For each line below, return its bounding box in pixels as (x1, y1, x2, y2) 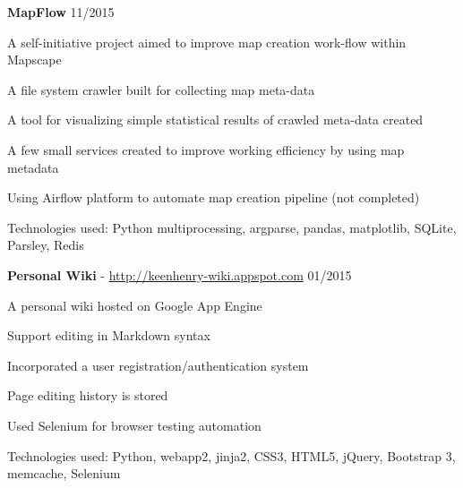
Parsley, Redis (7, 235, 84, 254)
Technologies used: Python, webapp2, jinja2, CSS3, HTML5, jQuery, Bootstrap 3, (7, 446, 456, 465)
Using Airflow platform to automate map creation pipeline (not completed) (7, 188, 420, 207)
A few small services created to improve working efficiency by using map (7, 140, 405, 158)
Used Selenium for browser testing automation (7, 415, 262, 434)
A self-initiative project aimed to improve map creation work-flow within (7, 32, 407, 51)
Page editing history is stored (7, 386, 168, 405)
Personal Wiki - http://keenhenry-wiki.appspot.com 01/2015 (7, 265, 352, 284)
